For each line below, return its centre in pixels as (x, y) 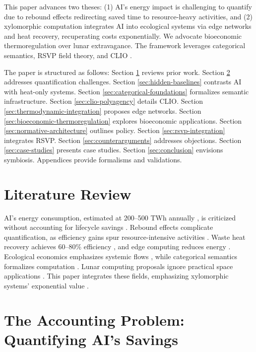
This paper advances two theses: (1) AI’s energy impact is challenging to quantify (128, 6)
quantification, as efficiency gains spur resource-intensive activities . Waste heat (125, 237)
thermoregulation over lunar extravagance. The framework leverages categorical (125, 45)
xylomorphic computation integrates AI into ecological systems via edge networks (128, 26)
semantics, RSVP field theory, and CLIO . (68, 55)
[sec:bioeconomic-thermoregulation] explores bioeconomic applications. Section (123, 120)
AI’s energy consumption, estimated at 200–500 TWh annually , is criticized (120, 217)
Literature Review (68, 193)
